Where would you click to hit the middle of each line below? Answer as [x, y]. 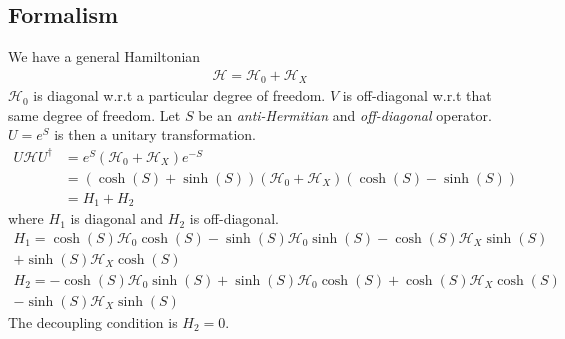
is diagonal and [117, 218]
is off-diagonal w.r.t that [417, 95]
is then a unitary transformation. [155, 134]
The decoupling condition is [93, 321]
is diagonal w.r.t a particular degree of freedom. [179, 95]
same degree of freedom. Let [94, 114]
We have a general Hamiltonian [104, 56]
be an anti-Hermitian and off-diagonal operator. [345, 114]
